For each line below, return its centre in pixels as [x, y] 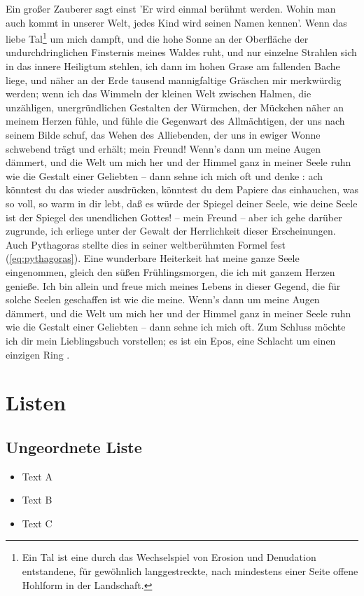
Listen [36, 402]
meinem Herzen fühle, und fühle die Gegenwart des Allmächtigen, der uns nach [175, 121]
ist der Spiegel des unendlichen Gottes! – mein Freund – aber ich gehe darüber [174, 217]
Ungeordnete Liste [74, 446]
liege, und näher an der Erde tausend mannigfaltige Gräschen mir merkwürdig [174, 79]
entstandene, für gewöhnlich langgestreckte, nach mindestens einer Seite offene [190, 571]
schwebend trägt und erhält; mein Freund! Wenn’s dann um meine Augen [163, 148]
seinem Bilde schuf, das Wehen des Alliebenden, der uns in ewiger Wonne [163, 134]
